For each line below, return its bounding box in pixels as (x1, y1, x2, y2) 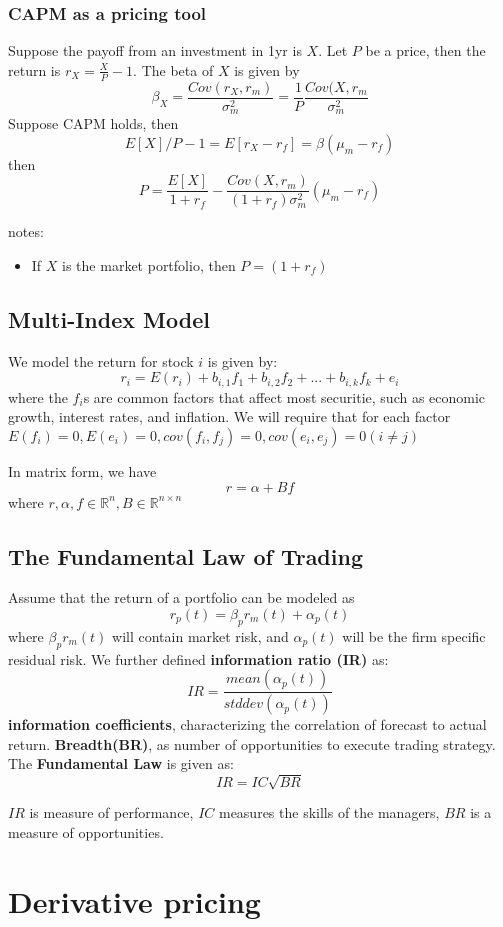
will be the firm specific (342, 625, 486, 646)
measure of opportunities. (8, 822, 164, 842)
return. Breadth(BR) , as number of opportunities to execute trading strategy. (8, 733, 496, 754)
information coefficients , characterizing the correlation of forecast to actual (8, 714, 487, 735)
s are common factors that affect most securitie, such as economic (83, 386, 486, 407)
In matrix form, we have (8, 461, 157, 482)
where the (8, 386, 68, 407)
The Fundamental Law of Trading (8, 540, 363, 571)
